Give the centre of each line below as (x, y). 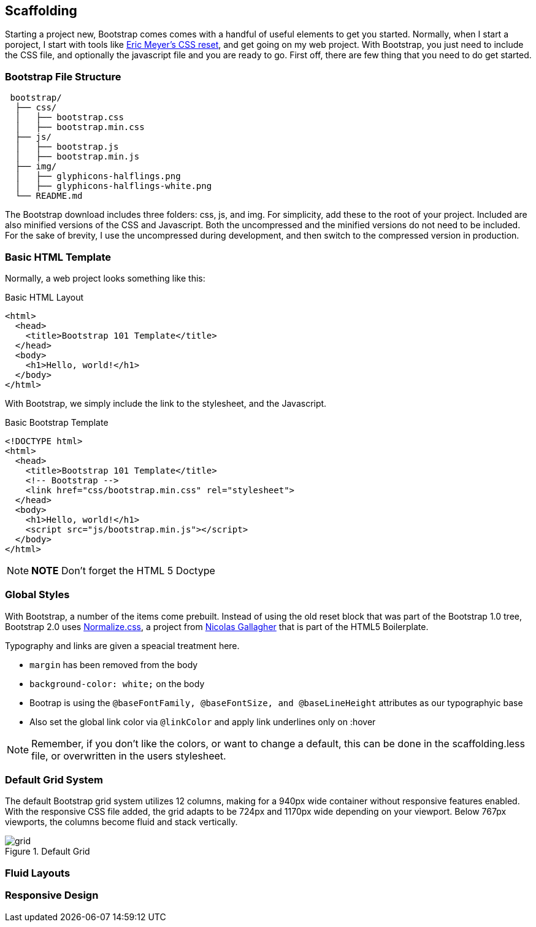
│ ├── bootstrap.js (67, 147)
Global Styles (37, 595)
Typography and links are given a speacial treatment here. (122, 645)
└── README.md (49, 196)
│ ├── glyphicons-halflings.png (98, 176)
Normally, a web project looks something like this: (105, 278)
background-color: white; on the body (117, 683)
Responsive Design (52, 895)
